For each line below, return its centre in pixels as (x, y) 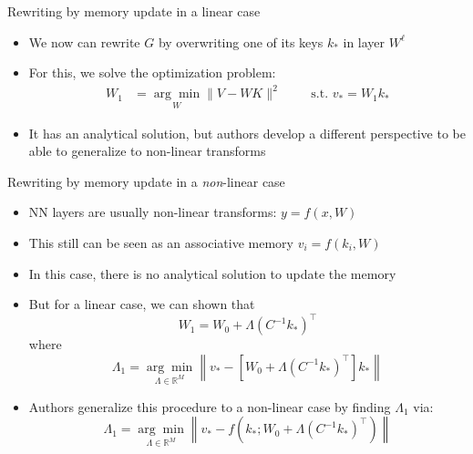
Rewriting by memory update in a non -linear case (146, 181)
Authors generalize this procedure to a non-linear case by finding (210, 406)
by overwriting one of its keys (241, 41)
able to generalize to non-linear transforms (147, 151)
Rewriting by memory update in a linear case (134, 11)
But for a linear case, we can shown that (142, 304)
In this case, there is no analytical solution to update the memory (212, 273)
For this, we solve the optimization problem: (152, 72)
